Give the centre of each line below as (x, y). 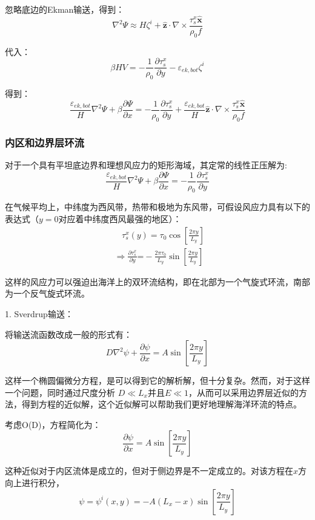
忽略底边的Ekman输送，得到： (65, 9)
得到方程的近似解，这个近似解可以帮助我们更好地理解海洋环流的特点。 (161, 404)
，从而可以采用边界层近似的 (244, 392)
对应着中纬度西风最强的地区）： (120, 219)
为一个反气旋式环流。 (47, 293)
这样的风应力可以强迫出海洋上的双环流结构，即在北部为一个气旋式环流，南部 (157, 281)
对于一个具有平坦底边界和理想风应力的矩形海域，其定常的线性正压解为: (146, 165)
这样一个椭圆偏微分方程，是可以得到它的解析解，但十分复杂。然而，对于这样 (157, 380)
